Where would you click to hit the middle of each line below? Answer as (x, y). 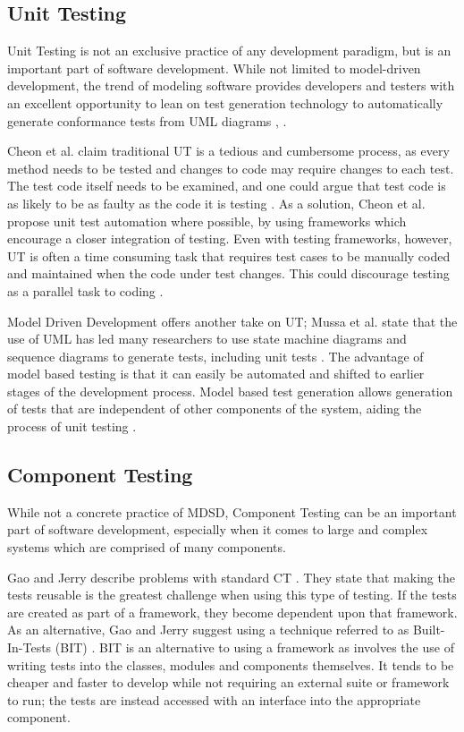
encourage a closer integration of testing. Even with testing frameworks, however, (230, 238)
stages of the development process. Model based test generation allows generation (230, 391)
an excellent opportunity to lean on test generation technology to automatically (225, 102)
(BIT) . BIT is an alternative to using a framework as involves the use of (254, 647)
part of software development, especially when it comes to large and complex (218, 529)
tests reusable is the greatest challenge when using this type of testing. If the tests (232, 595)
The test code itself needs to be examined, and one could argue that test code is (227, 186)
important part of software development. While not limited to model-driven (214, 68)
